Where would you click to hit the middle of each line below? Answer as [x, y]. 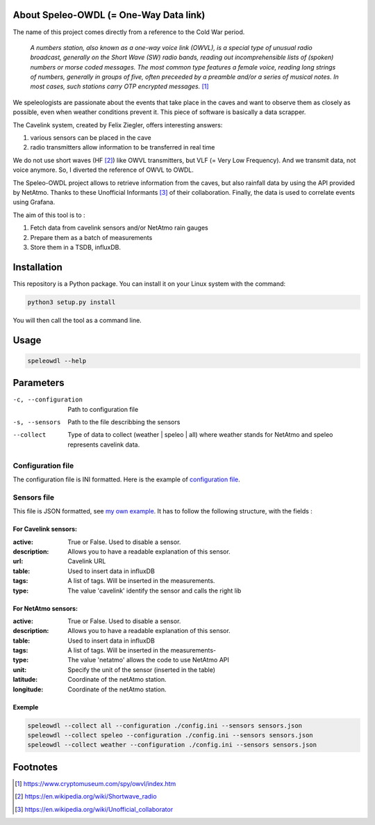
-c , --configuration [48, 400]
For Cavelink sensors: [45, 529]
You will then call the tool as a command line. [77, 320]
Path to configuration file [103, 409]
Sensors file [34, 497]
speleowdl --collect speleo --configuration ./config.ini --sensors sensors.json [170, 735]
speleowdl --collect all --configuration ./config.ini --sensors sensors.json [165, 726]
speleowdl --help [57, 361]
